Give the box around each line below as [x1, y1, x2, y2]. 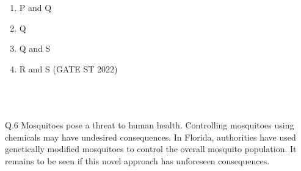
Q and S [19, 42, 51, 55]
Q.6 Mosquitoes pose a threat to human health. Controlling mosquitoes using [5, 119, 294, 131]
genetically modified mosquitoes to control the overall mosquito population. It [5, 142, 297, 155]
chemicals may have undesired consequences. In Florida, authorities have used [5, 130, 296, 143]
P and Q [19, 1, 52, 13]
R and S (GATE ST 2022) [19, 62, 118, 75]
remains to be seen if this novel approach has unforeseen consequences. [5, 154, 270, 167]
